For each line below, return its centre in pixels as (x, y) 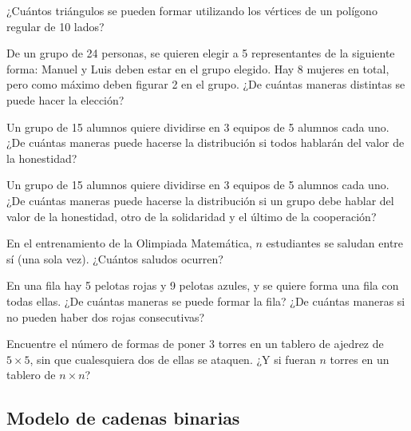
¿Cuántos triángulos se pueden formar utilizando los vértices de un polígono (192, 10)
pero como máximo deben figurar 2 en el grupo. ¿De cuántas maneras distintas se (206, 84)
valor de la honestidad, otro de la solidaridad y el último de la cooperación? (192, 216)
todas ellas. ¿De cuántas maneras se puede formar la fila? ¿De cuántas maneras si (206, 301)
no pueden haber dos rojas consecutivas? (106, 316)
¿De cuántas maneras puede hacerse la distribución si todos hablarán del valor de (205, 142)
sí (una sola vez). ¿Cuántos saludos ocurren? (115, 258)
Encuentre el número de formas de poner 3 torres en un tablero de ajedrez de (195, 344)
